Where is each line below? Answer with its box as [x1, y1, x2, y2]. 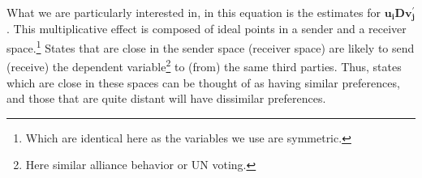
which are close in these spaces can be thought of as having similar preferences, [6, 74, 400, 91]
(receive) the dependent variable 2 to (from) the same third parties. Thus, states [6, 56, 402, 74]
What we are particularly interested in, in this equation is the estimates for [6, 4, 381, 20]
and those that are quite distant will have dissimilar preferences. [6, 90, 326, 107]
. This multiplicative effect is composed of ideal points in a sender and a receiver [6, 20, 407, 37]
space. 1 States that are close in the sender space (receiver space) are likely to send [6, 37, 415, 56]
